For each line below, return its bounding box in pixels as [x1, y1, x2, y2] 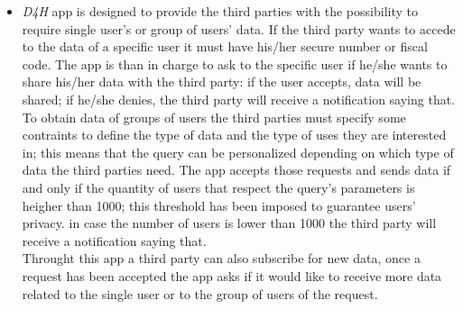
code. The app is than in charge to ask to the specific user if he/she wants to [22, 54, 448, 73]
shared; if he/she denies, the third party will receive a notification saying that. [22, 89, 456, 108]
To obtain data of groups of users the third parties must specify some [22, 107, 406, 126]
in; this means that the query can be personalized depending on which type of [22, 142, 454, 161]
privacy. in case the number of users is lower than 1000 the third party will [22, 214, 437, 232]
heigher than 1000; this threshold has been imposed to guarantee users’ [22, 195, 416, 214]
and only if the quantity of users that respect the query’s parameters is [22, 177, 415, 196]
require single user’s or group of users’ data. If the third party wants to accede [22, 19, 456, 38]
